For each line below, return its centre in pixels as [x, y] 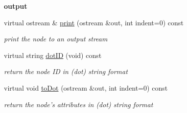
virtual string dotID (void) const [53, 55]
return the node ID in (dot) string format [66, 71]
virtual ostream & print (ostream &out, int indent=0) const [94, 22]
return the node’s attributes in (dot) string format [79, 104]
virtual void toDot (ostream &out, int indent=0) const [86, 87]
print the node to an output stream [56, 39]
